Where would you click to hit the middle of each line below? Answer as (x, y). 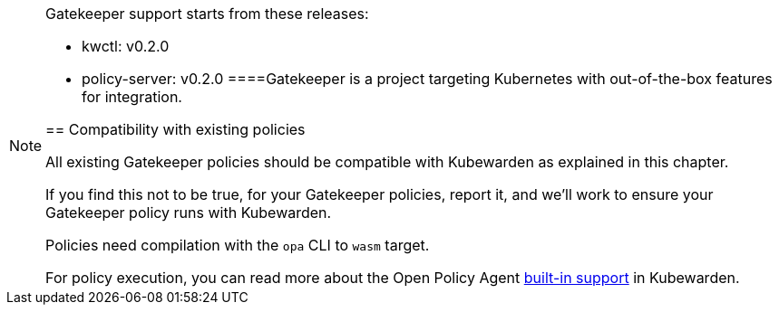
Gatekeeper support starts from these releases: (207, 14)
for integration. (132, 97)
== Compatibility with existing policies (175, 129)
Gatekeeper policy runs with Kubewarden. (189, 213)
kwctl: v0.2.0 (126, 46)
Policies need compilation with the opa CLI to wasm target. (238, 245)
